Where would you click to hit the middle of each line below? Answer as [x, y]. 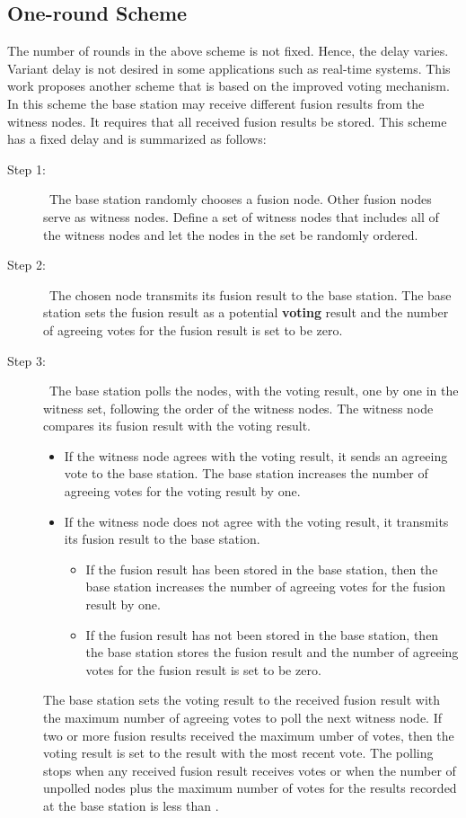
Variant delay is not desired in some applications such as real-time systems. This [229, 68]
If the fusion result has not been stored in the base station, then [262, 634]
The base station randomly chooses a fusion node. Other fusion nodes [240, 199]
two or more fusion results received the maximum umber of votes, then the [249, 735]
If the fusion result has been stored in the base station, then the [262, 569]
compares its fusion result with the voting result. [177, 426]
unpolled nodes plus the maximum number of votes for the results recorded [250, 788]
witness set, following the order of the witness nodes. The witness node [238, 408]
